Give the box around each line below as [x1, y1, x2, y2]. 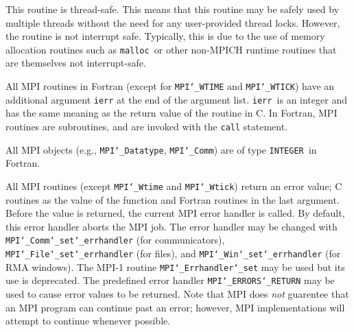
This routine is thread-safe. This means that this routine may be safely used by [5, 2, 340, 16]
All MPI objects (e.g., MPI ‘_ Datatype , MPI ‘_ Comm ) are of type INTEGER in [5, 142, 317, 156]
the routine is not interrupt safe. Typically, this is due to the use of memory [5, 29, 325, 43]
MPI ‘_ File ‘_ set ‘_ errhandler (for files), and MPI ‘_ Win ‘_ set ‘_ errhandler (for [5, 246, 341, 260]
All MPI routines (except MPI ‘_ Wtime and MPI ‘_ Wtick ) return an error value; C [5, 178, 342, 193]
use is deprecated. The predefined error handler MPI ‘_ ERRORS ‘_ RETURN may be [5, 273, 335, 287]
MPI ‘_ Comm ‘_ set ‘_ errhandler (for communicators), [5, 233, 225, 247]
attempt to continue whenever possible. [5, 313, 171, 328]
